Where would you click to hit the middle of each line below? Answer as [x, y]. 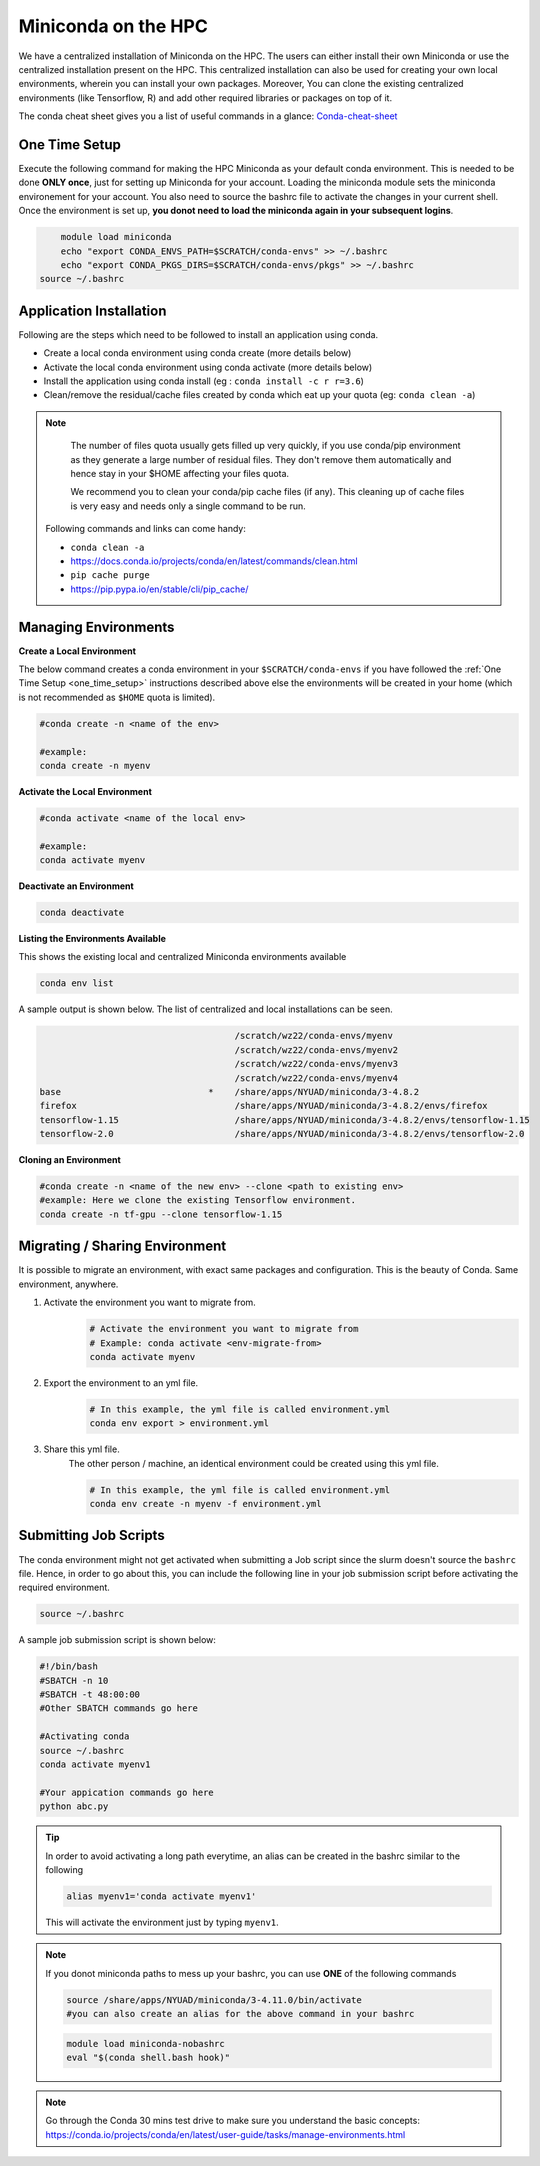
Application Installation [92, 310]
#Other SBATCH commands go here [119, 1708]
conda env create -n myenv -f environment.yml [205, 1504]
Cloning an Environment [70, 1160]
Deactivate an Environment [76, 886]
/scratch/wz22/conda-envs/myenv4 [316, 1078]
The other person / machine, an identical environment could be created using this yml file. [253, 1463]
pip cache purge [110, 575]
